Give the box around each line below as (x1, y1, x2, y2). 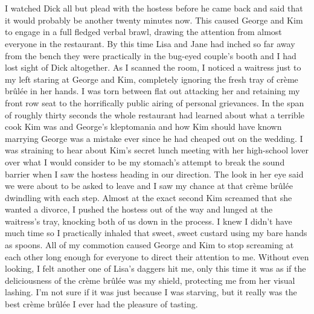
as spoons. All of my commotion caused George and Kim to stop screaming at (5, 239, 294, 251)
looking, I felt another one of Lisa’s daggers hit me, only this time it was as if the (5, 262, 306, 275)
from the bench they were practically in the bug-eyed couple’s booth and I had (5, 49, 296, 62)
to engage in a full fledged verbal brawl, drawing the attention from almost (5, 25, 282, 38)
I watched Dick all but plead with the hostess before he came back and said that (5, 2, 303, 14)
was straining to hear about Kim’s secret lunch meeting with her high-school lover (5, 144, 309, 156)
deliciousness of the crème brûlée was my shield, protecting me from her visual (5, 274, 295, 286)
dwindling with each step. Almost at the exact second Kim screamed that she (5, 191, 292, 203)
